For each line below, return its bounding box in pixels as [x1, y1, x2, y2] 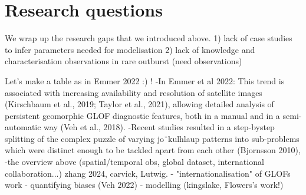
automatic [5, 121, 41, 133]
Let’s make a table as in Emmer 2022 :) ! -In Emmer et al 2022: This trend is [5, 74, 285, 87]
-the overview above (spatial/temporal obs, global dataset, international [5, 156, 264, 168]
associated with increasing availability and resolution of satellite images [5, 86, 262, 98]
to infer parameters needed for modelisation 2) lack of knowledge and [5, 43, 255, 55]
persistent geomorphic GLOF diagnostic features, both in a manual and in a [5, 109, 280, 121]
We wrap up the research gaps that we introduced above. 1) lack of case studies [5, 32, 292, 44]
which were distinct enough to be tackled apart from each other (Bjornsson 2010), [5, 144, 301, 156]
